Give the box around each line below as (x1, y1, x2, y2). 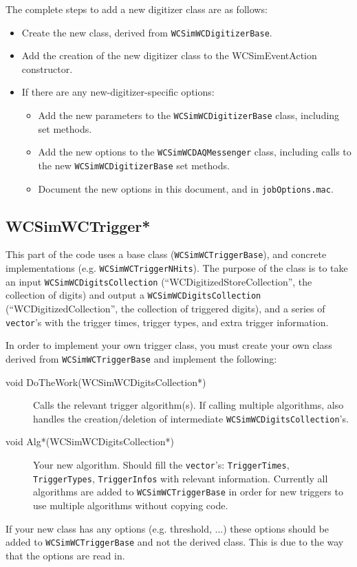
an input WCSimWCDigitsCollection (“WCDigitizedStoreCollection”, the (6, 274, 312, 288)
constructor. (21, 61, 73, 76)
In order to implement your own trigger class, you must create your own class (6, 338, 332, 352)
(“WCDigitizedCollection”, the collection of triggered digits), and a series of (6, 301, 325, 316)
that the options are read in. (6, 548, 125, 562)
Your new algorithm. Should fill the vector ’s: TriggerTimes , (33, 458, 290, 472)
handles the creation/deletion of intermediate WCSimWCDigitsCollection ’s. (33, 411, 349, 425)
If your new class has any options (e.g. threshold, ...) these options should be (6, 521, 329, 535)
